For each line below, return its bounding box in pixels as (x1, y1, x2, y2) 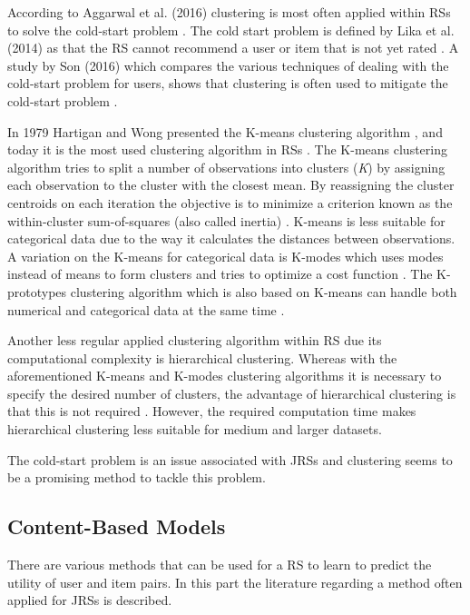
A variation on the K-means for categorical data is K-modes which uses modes (7, 246, 444, 265)
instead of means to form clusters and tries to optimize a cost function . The (7, 264, 433, 283)
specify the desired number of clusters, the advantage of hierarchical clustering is (7, 383, 456, 402)
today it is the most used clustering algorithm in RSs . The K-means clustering (7, 140, 447, 159)
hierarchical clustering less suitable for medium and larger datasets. (7, 420, 382, 439)
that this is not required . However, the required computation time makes (7, 402, 416, 421)
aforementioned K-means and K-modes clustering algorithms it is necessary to (7, 366, 442, 385)
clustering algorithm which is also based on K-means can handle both (70, 282, 457, 301)
